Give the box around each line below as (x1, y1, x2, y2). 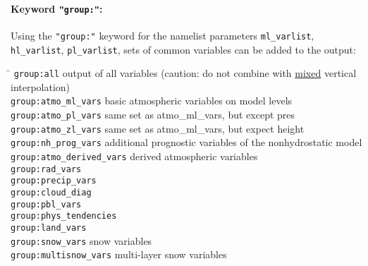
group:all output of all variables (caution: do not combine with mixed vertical (13, 66, 357, 80)
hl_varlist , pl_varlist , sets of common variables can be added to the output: (11, 42, 356, 56)
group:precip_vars (11, 176, 97, 186)
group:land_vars (11, 222, 87, 233)
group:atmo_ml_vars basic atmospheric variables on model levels (11, 93, 293, 108)
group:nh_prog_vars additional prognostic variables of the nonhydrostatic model (11, 135, 362, 150)
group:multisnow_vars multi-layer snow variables (11, 247, 227, 262)
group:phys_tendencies (11, 211, 117, 222)
